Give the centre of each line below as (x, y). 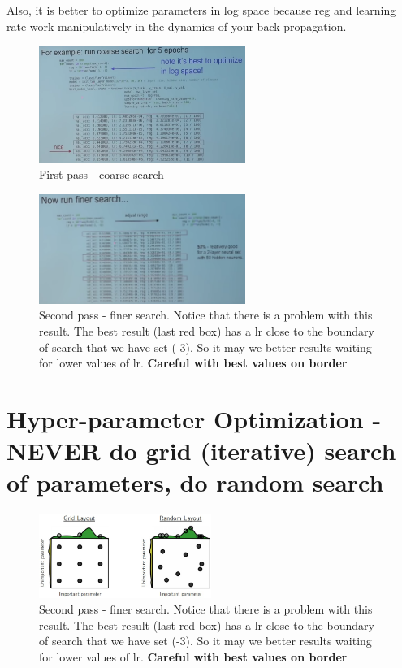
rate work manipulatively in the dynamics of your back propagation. (177, 26)
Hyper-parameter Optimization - (194, 419)
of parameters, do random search (195, 482)
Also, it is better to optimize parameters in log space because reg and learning (201, 10)
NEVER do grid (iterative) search (201, 451)
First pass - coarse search (102, 174)
